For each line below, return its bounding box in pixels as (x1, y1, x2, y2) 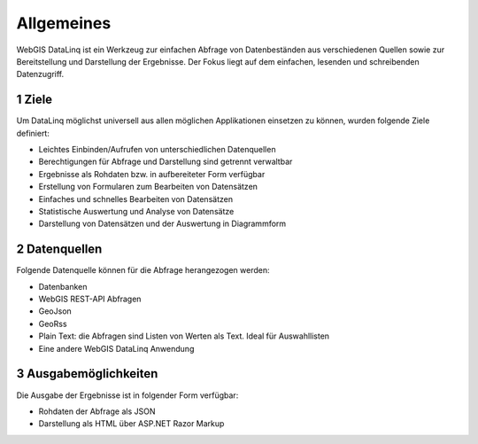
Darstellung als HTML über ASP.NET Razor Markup (38, 418, 225, 429)
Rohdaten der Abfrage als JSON (38, 406, 156, 417)
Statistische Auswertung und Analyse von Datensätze (38, 206, 235, 216)
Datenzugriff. (16, 69, 65, 80)
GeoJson (38, 306, 73, 316)
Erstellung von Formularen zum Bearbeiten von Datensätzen (38, 182, 258, 192)
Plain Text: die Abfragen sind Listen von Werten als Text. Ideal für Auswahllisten (38, 331, 330, 341)
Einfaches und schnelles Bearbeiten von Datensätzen (38, 193, 234, 204)
